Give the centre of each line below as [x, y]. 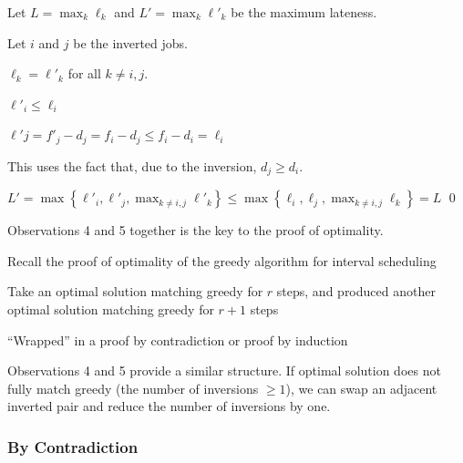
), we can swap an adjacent [361, 388]
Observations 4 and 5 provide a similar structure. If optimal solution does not [224, 370]
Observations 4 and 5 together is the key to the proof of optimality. [195, 230]
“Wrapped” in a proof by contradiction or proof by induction [178, 340]
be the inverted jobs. [131, 42]
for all [84, 73]
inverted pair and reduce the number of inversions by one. [169, 406]
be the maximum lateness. [304, 12]
